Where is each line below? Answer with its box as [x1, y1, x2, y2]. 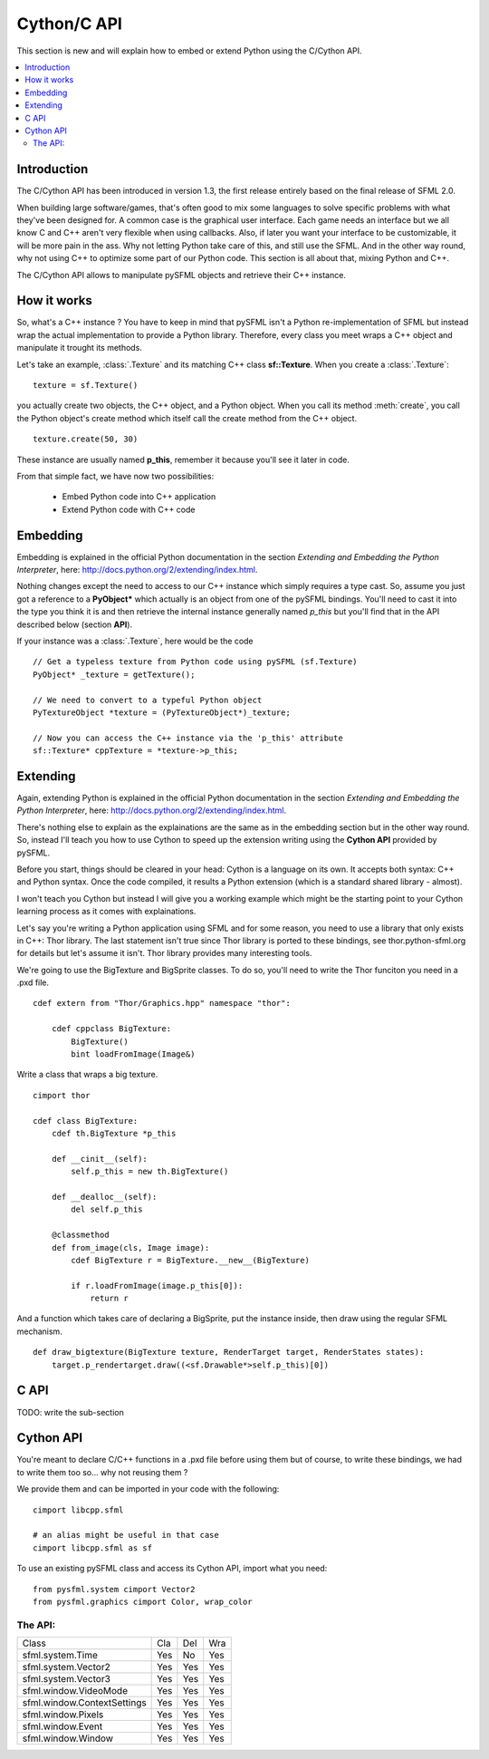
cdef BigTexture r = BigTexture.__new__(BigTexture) [71, 1255, 310, 1265]
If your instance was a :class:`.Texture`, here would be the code [16, 635, 254, 646]
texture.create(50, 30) [33, 434, 139, 444]
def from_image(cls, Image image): [51, 1242, 210, 1252]
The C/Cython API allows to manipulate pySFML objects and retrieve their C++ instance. [16, 269, 346, 280]
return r [90, 1293, 129, 1304]
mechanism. [16, 1326, 62, 1337]
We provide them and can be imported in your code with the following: [16, 1484, 280, 1494]
